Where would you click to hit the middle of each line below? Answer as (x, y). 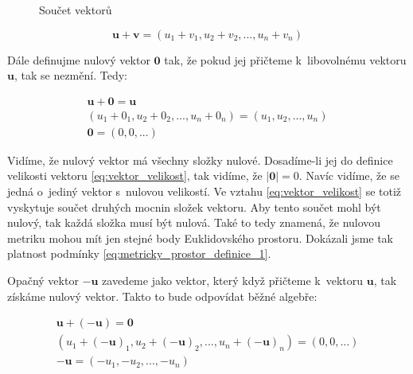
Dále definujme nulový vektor (79, 59)
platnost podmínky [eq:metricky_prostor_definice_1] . (139, 253)
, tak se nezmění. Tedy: (70, 75)
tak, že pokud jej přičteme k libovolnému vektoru (285, 59)
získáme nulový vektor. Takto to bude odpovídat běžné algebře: (162, 296)
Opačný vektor (43, 280)
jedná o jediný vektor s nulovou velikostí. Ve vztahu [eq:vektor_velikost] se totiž (205, 191)
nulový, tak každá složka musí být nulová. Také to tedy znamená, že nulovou (194, 222)
